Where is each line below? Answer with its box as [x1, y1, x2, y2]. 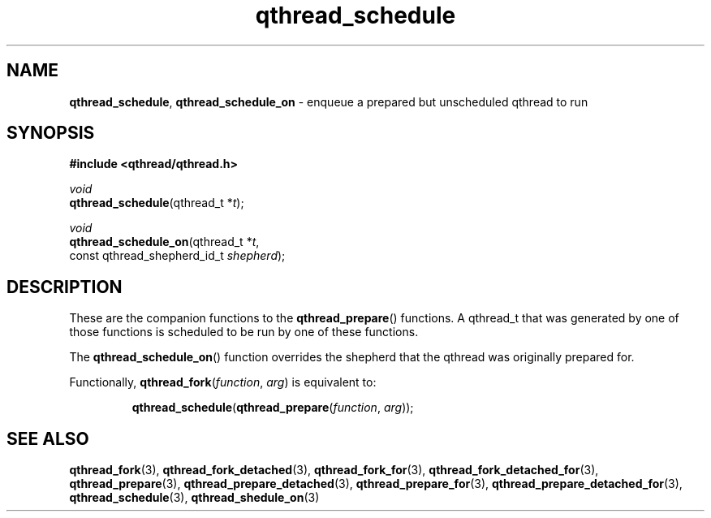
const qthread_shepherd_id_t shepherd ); [69, 248, 286, 263]
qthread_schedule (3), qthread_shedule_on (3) [69, 490, 320, 505]
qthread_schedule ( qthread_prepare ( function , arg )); [131, 400, 414, 415]
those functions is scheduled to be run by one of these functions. [69, 325, 419, 339]
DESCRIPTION [6, 276, 123, 297]
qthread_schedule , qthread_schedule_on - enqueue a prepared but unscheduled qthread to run [69, 94, 588, 109]
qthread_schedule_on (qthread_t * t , [69, 235, 260, 249]
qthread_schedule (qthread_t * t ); [69, 196, 244, 210]
